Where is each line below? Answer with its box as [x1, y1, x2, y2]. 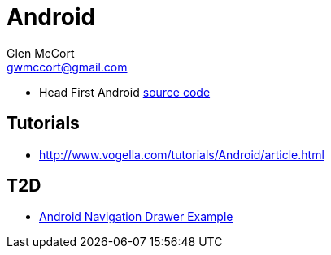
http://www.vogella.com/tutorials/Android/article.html [39, 147, 324, 162]
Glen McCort [7, 45, 75, 60]
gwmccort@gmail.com [7, 59, 128, 74]
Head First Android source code [39, 84, 211, 99]
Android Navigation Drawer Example [39, 210, 233, 224]
